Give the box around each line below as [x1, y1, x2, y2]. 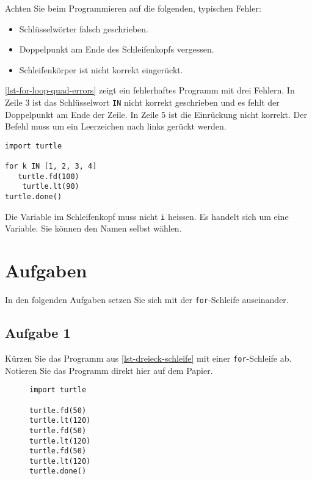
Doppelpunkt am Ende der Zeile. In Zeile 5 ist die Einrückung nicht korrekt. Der [5, 108, 307, 120]
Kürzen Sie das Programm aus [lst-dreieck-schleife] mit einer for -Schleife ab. [5, 351, 292, 364]
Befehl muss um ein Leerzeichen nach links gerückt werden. [5, 120, 227, 133]
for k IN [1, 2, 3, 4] [5, 162, 97, 171]
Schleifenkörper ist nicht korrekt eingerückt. [19, 63, 183, 76]
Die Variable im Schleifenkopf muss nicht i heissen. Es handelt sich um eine [5, 210, 289, 222]
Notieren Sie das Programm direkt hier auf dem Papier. [5, 364, 213, 376]
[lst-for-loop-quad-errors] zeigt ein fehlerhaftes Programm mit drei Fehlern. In [5, 84, 295, 97]
